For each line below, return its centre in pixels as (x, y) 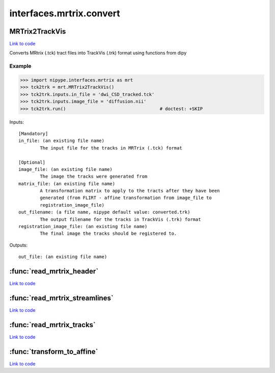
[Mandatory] (33, 133)
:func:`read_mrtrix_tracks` (53, 325)
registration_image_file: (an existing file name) (83, 227)
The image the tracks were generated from (94, 177)
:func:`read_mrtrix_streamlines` (62, 298)
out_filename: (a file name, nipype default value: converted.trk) (104, 212)
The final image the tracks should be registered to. (108, 234)
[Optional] (32, 162)
